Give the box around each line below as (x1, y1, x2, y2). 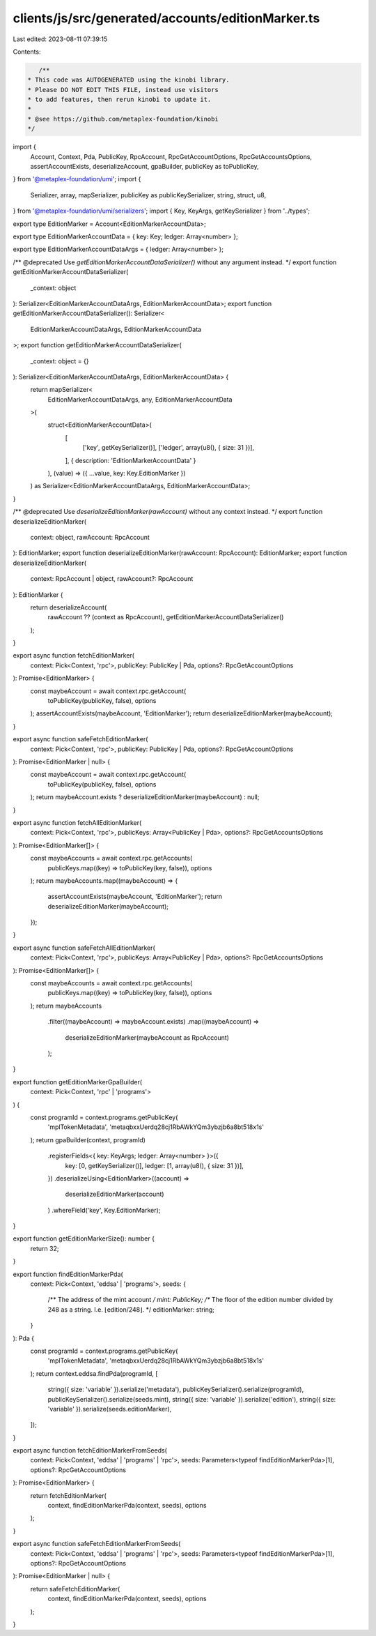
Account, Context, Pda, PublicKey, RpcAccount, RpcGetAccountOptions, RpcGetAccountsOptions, (30, 152, 313, 160)
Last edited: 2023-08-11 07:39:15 (13, 35, 108, 43)
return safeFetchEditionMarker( (30, 1584, 120, 1593)
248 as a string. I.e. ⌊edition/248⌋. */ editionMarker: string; (47, 1305, 215, 1314)
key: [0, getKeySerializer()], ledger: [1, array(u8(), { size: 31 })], (65, 1161, 244, 1169)
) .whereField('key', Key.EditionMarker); (47, 1206, 161, 1214)
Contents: (13, 47, 41, 56)
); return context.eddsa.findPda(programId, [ (30, 1369, 158, 1377)
